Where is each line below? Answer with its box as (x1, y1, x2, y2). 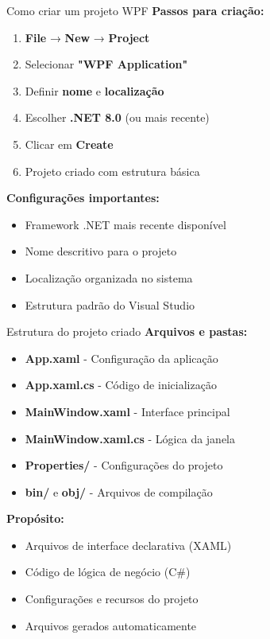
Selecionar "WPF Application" (25, 56, 188, 72)
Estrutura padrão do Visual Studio (25, 296, 195, 313)
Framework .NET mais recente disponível (25, 216, 226, 232)
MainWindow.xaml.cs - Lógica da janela (25, 430, 236, 446)
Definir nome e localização (25, 82, 164, 99)
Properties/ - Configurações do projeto (25, 457, 223, 473)
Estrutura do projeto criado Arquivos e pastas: (6, 323, 248, 340)
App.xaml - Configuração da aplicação (25, 349, 218, 366)
